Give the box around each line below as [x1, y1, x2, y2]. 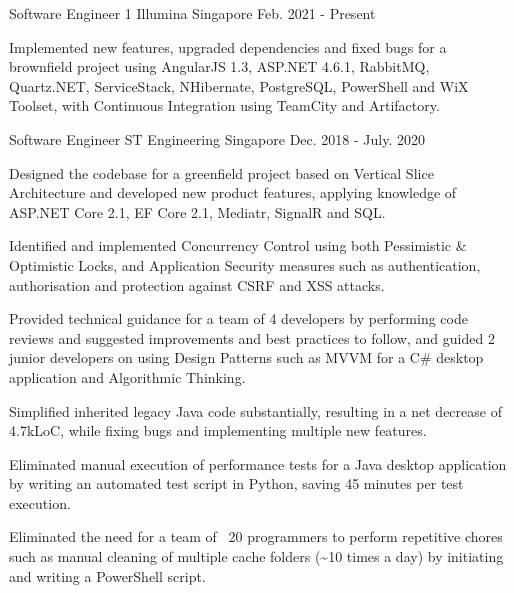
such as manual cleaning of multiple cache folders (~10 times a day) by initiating [9, 546, 504, 567]
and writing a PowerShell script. [9, 565, 206, 586]
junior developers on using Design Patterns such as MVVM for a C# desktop [9, 347, 484, 368]
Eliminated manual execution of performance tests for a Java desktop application [9, 453, 507, 474]
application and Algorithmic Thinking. [9, 366, 246, 387]
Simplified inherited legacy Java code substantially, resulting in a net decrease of [9, 400, 502, 421]
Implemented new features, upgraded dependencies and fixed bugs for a [9, 36, 447, 57]
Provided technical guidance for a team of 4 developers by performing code [9, 308, 468, 329]
